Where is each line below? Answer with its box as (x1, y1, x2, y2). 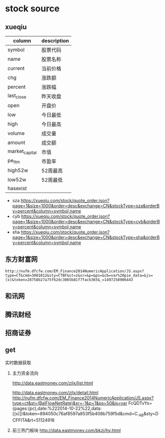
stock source (5, 3, 60, 14)
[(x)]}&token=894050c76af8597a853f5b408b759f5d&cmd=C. (12, 410, 139, 416)
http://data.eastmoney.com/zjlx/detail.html (12, 389, 99, 395)
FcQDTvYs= (128, 400, 153, 406)
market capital (7, 148, 37, 156)
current (7, 65, 25, 72)
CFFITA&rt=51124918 (12, 417, 55, 423)
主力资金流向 (12, 370, 38, 376)
